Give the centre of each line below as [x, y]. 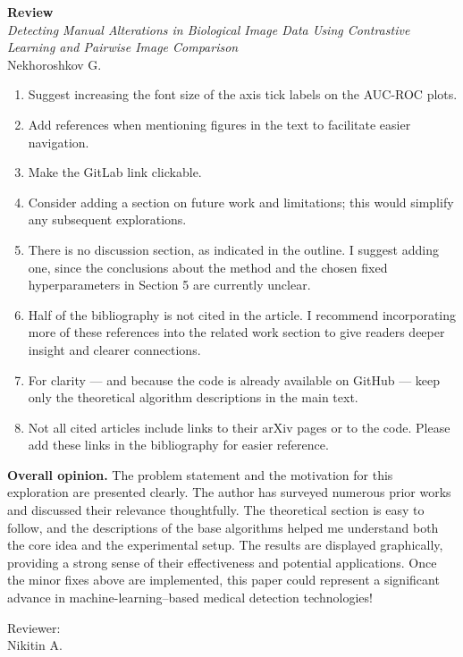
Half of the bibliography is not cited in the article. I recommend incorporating [242, 314]
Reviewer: [34, 627]
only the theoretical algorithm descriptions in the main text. [193, 397]
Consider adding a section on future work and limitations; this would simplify [241, 202]
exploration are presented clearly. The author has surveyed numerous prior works [229, 492]
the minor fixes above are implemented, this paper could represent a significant [223, 580]
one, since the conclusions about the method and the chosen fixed [208, 267]
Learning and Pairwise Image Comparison [123, 47]
